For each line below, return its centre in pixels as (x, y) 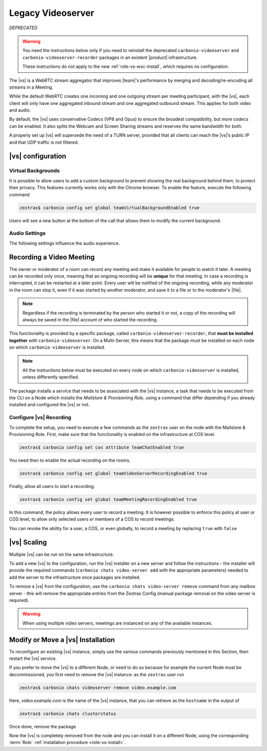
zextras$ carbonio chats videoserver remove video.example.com (98, 688)
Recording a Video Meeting (52, 257)
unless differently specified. (51, 377)
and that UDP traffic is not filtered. (44, 142)
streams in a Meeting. (31, 87)
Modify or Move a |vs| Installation (62, 640)
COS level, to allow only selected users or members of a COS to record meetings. (92, 519)
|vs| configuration (38, 156)
